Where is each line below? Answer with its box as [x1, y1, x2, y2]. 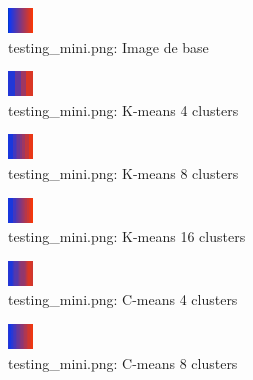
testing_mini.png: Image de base [8, 36, 209, 57]
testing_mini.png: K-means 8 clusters [8, 162, 239, 183]
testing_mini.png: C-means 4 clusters [8, 289, 238, 310]
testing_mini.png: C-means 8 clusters [8, 352, 238, 373]
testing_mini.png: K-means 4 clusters [8, 99, 239, 120]
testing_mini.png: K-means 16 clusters [8, 226, 246, 247]
